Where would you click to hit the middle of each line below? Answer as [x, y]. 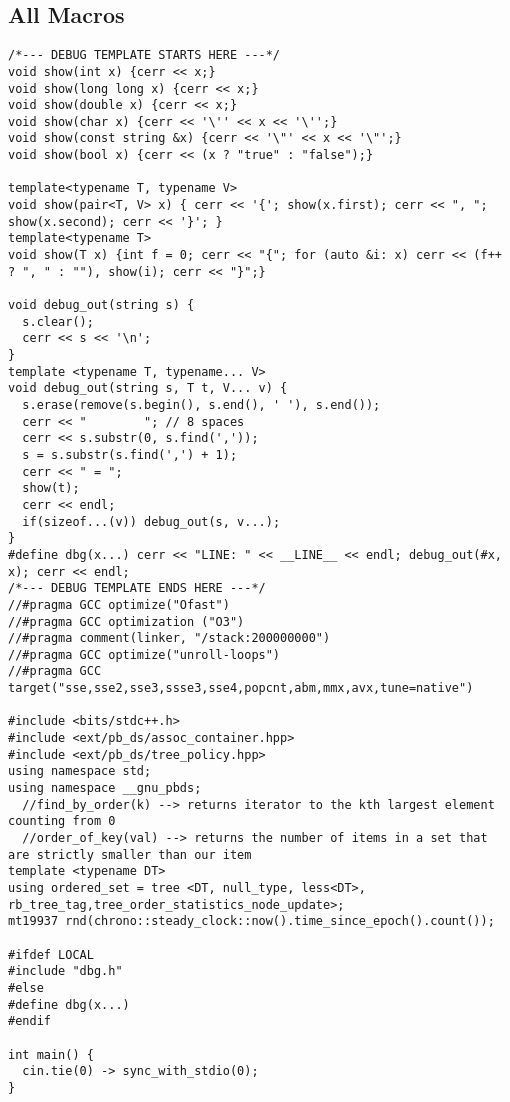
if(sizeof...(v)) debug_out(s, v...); [151, 521]
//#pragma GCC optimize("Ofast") [119, 604]
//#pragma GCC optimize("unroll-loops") [144, 654]
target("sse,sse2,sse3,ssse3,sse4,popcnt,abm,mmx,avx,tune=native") [241, 688]
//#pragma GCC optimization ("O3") [126, 621]
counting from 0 [62, 821]
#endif [29, 1021]
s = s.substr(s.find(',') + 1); [130, 454]
